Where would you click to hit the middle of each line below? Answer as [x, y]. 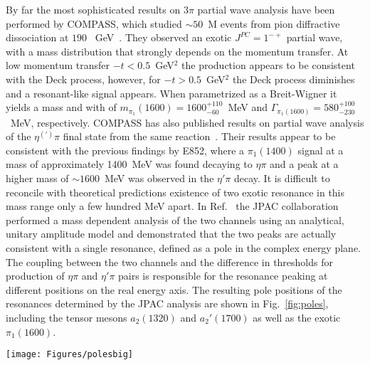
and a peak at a [304, 164]
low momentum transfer [58, 65]
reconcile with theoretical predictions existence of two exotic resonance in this [175, 192]
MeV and [248, 107]
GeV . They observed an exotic [163, 37]
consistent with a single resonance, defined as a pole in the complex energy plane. [183, 248]
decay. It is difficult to [282, 178]
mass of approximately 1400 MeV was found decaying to [129, 164]
